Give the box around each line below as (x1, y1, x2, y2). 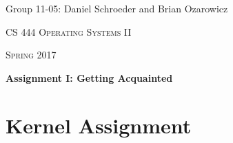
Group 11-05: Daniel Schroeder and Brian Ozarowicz (6, 1, 228, 15)
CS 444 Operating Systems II (6, 24, 132, 38)
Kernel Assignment (6, 111, 192, 139)
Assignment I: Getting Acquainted (6, 70, 173, 85)
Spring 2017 (6, 47, 57, 62)
